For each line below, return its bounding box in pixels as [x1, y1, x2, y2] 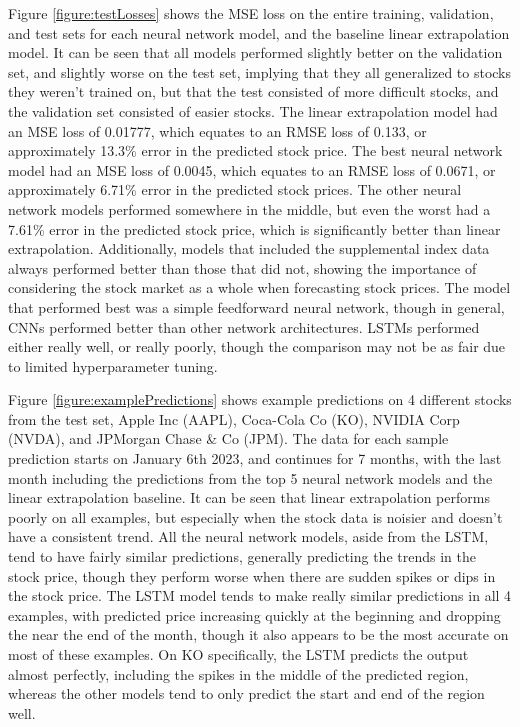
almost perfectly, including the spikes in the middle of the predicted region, [8, 663, 469, 684]
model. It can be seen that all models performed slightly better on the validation [8, 42, 503, 63]
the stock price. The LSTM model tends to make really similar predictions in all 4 [8, 585, 512, 606]
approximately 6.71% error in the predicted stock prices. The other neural [8, 179, 462, 200]
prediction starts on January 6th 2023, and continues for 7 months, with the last [8, 448, 502, 469]
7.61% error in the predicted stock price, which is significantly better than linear [8, 218, 501, 239]
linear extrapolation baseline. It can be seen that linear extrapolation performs [8, 487, 490, 508]
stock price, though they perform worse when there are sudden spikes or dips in [8, 565, 496, 586]
